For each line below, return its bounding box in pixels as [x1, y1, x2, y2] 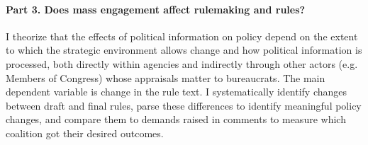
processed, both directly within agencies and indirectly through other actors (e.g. [6, 56, 358, 71]
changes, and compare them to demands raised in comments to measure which [6, 112, 346, 127]
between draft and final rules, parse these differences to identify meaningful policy [6, 98, 362, 112]
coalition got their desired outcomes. [6, 125, 164, 140]
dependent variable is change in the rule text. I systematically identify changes [6, 84, 347, 99]
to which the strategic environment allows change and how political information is [6, 42, 362, 57]
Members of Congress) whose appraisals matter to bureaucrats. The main [6, 70, 325, 85]
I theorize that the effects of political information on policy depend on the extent [6, 28, 358, 43]
